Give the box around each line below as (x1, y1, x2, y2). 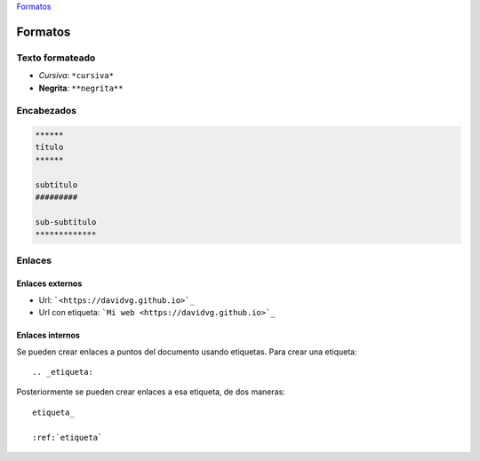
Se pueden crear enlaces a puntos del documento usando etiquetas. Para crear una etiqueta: (16, 346, 357, 357)
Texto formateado (16, 52, 96, 64)
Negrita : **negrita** (38, 83, 124, 93)
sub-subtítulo (35, 217, 97, 227)
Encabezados (16, 105, 77, 117)
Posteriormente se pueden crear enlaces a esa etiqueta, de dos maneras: (16, 386, 286, 397)
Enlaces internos (16, 330, 80, 341)
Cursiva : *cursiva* (38, 70, 115, 81)
